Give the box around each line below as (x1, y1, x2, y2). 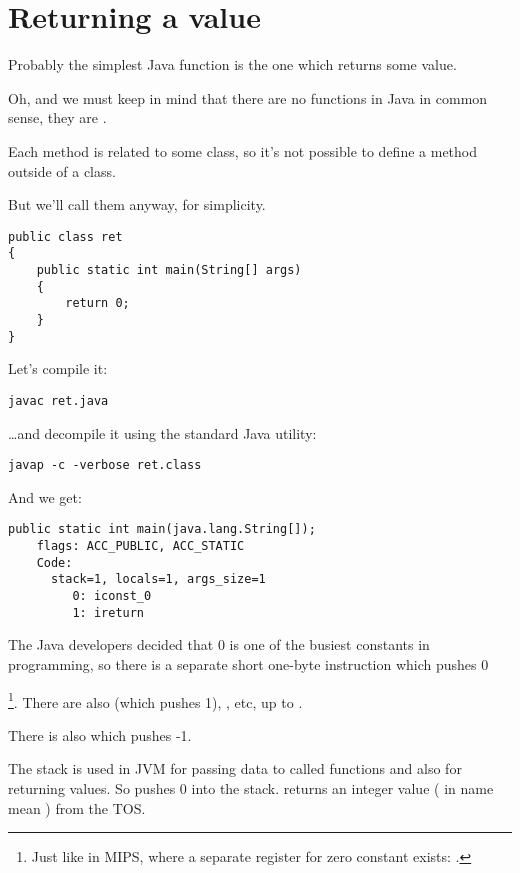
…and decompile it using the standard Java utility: (8, 422, 317, 443)
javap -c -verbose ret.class (8, 458, 202, 473)
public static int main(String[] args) (36, 263, 302, 277)
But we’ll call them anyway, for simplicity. (8, 194, 266, 215)
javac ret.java (8, 393, 109, 408)
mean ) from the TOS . (8, 797, 146, 818)
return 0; (65, 296, 130, 311)
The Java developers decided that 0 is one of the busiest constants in (8, 634, 430, 655)
